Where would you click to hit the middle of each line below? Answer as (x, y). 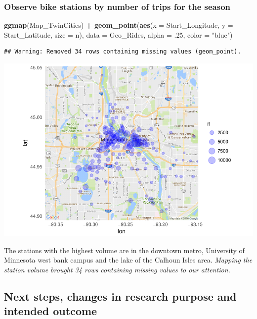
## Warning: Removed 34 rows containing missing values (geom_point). (123, 52)
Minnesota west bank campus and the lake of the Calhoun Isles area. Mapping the (128, 260)
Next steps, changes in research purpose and (120, 296)
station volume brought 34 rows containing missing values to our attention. (117, 269)
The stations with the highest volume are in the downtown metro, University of (124, 250)
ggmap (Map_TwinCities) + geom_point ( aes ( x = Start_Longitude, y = (119, 25)
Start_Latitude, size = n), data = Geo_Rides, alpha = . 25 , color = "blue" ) (118, 34)
